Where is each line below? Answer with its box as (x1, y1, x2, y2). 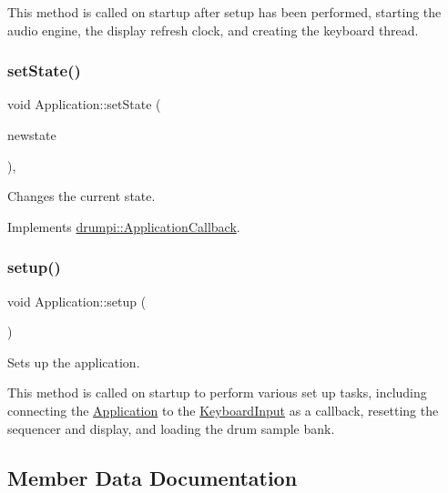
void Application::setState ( (7, 95, 161, 114)
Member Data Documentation (7, 463, 298, 491)
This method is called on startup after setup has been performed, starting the (7, 3, 442, 21)
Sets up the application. (7, 352, 140, 371)
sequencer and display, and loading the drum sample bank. (7, 418, 335, 438)
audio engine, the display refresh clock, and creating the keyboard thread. (7, 20, 419, 39)
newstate (7, 126, 56, 144)
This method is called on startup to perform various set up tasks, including (7, 383, 427, 402)
